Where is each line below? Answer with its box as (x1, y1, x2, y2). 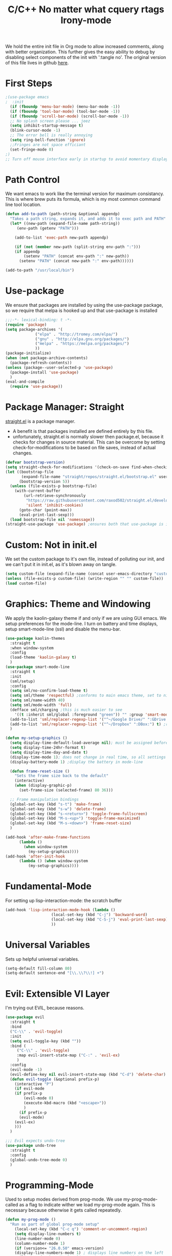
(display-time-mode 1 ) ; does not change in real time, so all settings (10, 755, 166, 760)
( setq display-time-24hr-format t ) (10, 745, 86, 750)
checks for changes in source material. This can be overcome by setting (12, 439, 165, 445)
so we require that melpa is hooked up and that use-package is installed (5, 307, 158, 313)
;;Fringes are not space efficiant (10, 142, 86, 147)
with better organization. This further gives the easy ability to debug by (5, 49, 155, 55)
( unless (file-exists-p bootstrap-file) (10, 484, 97, 489)
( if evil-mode (14, 1086, 45, 1092)
